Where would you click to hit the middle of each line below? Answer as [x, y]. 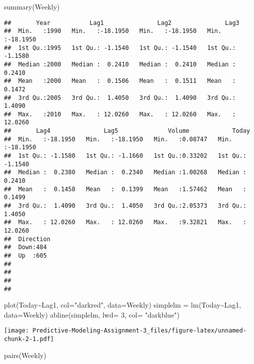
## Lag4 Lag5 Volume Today [127, 131]
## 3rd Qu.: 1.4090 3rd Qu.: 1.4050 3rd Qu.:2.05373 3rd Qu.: [125, 206]
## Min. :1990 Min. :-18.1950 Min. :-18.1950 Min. [113, 31]
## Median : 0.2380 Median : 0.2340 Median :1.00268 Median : [125, 173]
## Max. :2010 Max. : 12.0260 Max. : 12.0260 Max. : [120, 114]
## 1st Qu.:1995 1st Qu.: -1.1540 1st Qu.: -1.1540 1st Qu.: [120, 48]
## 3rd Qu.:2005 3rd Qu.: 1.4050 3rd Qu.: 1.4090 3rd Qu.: [120, 98]
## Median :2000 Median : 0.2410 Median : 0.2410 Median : [120, 64]
